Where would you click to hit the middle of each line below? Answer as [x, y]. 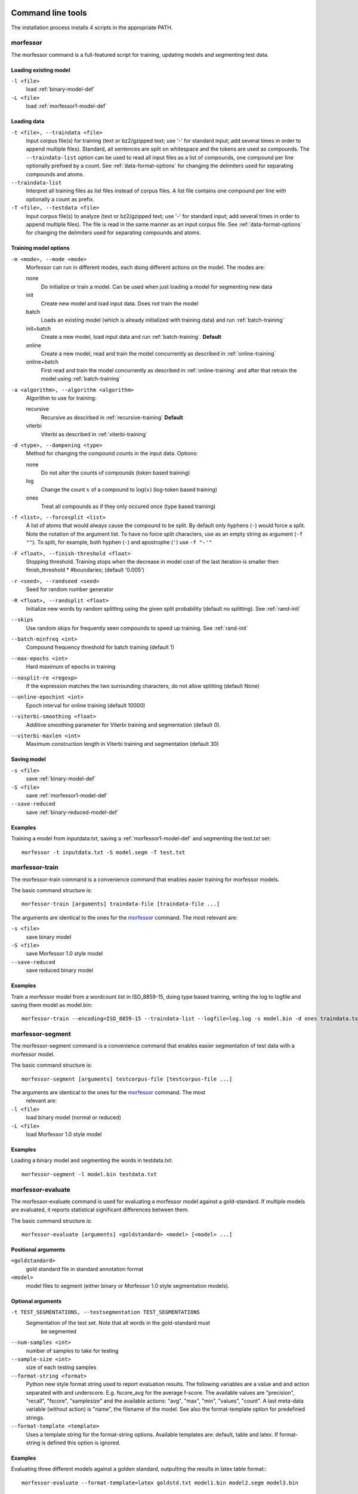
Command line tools [49, 13]
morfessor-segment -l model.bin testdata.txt [89, 1174]
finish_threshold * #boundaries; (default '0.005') [85, 570]
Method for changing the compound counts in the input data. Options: [112, 454]
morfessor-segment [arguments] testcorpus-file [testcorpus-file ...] [127, 1079]
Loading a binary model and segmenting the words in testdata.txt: [92, 1161]
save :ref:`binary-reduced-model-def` [72, 812]
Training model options [40, 248]
